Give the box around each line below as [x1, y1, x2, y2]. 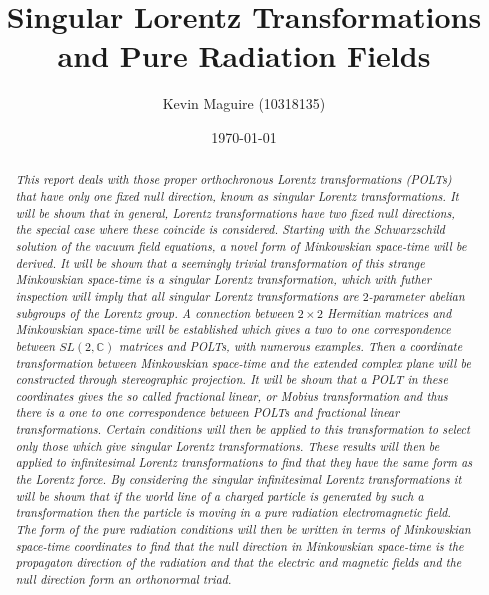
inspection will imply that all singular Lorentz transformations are [15, 287, 359, 304]
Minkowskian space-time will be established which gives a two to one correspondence [15, 321, 451, 338]
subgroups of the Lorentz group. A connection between [15, 304, 294, 321]
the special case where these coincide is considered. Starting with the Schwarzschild [15, 221, 445, 238]
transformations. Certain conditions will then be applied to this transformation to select [15, 421, 470, 438]
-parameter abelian [368, 287, 465, 304]
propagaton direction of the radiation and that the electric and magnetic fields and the [15, 554, 462, 571]
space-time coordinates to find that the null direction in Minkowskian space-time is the [15, 537, 464, 554]
